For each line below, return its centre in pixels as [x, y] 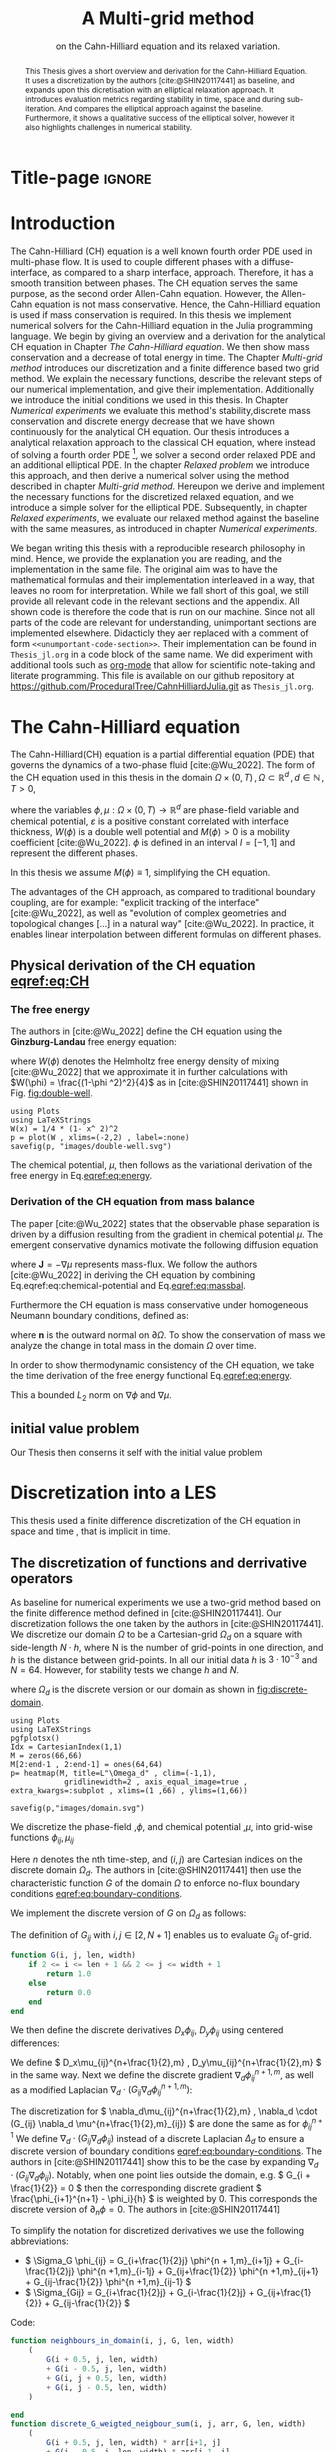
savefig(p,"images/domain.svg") [77, 1808]
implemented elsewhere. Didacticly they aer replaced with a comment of [160, 633]
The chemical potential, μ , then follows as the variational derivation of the [161, 1165]
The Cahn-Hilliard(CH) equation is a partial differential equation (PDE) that [162, 754]
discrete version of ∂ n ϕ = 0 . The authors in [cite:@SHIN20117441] [145, 2210]
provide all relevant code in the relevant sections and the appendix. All [155, 601]
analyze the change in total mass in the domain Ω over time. [133, 1345]
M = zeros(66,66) [46, 1756]
